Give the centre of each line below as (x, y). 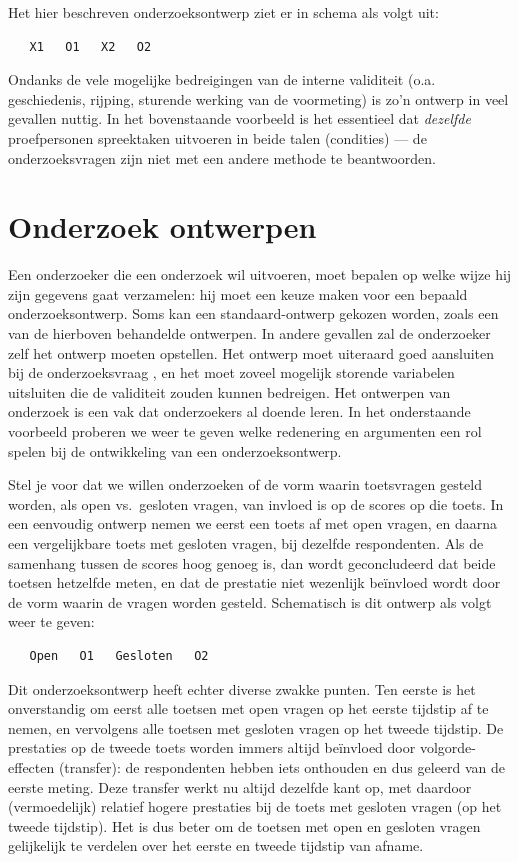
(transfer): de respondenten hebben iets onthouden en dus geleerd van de (282, 766)
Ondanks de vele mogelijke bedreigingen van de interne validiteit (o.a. (222, 79)
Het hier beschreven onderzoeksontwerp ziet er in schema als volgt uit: (223, 12)
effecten (31, 766)
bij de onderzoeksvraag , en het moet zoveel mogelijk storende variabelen (231, 372)
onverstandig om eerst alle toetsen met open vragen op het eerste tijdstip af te (248, 708)
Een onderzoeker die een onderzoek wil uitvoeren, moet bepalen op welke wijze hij (260, 274)
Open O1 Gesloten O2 (119, 655)
